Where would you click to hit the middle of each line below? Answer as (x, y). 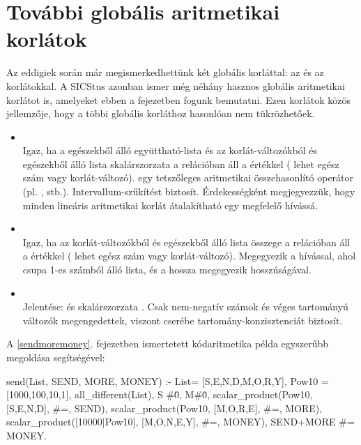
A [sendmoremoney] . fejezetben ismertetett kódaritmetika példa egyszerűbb (168, 344)
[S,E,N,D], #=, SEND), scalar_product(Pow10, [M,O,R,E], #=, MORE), (164, 408)
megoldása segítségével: (56, 357)
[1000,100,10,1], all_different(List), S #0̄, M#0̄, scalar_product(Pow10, (160, 394)
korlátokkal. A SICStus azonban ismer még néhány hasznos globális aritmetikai (176, 85)
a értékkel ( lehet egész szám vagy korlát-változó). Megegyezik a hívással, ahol (189, 256)
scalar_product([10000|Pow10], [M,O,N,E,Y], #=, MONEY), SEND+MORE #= (180, 422)
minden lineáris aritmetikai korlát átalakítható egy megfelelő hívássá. (170, 205)
